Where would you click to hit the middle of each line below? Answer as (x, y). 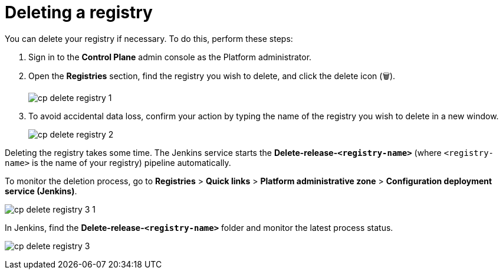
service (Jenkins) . (41, 191)
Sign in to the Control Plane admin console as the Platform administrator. (170, 57)
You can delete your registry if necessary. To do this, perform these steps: (149, 38)
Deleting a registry (79, 12)
